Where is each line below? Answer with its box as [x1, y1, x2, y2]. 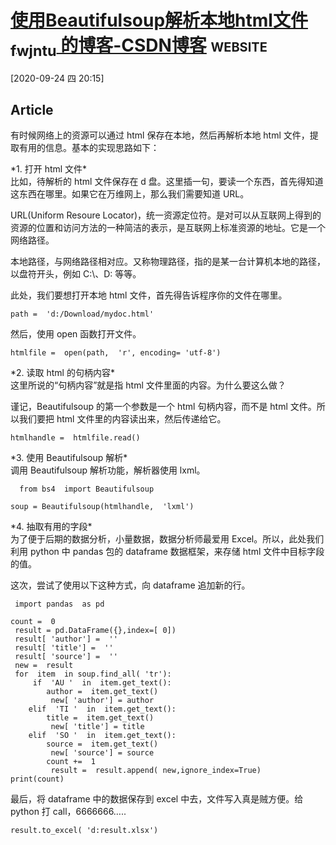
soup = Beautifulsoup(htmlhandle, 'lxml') [10, 502, 195, 512]
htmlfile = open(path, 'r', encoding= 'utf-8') [10, 348, 222, 358]
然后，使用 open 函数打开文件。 [10, 328, 142, 340]
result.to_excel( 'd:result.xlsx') [10, 826, 159, 836]
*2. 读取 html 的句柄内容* [10, 367, 115, 379]
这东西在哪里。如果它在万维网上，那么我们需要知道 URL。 [10, 188, 250, 200]
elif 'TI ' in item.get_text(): [28, 704, 177, 715]
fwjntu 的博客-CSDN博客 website [10, 34, 268, 60]
